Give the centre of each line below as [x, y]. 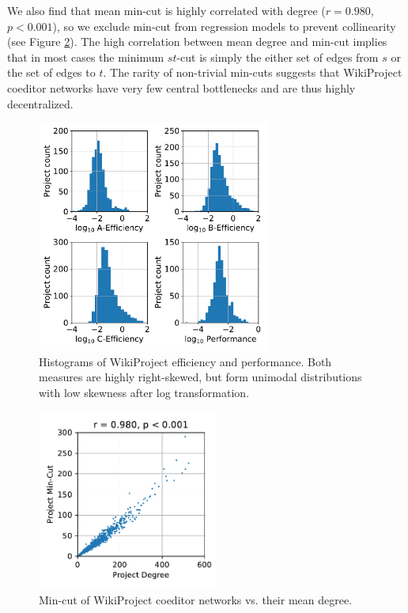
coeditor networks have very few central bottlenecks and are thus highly [181, 87]
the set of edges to [51, 72]
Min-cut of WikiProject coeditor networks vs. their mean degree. [196, 599]
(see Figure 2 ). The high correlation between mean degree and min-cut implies [197, 42]
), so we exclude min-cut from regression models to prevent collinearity [224, 26]
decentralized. [40, 103]
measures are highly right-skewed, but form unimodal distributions [200, 377]
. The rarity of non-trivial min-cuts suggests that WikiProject [253, 72]
